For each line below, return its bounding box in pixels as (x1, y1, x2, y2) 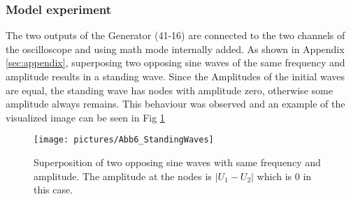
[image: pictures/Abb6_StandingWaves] (34, 135, 214, 145)
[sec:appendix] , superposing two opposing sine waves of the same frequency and (6, 55, 345, 70)
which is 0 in (257, 168, 312, 183)
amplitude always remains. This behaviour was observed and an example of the (6, 96, 345, 111)
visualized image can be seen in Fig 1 (6, 110, 165, 124)
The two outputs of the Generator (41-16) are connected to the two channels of (6, 28, 345, 43)
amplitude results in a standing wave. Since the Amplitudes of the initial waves (6, 69, 345, 83)
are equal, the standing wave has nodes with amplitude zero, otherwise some (6, 82, 333, 97)
